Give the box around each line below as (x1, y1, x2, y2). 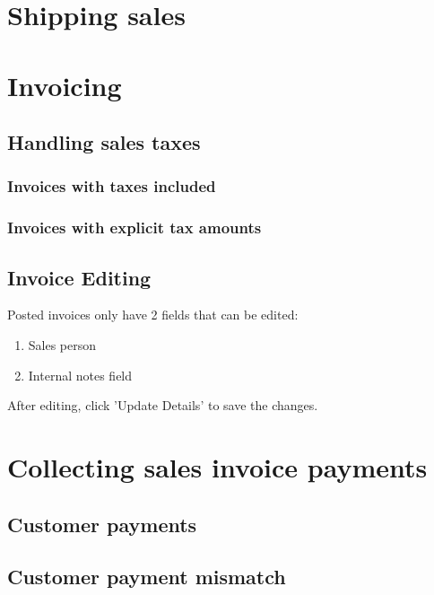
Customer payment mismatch (7, 563, 286, 591)
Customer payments (7, 510, 197, 538)
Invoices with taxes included (7, 175, 216, 197)
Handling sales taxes (7, 128, 201, 156)
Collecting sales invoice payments (7, 448, 428, 485)
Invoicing (7, 66, 122, 103)
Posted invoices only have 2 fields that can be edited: (7, 305, 299, 324)
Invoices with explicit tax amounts (7, 216, 262, 239)
